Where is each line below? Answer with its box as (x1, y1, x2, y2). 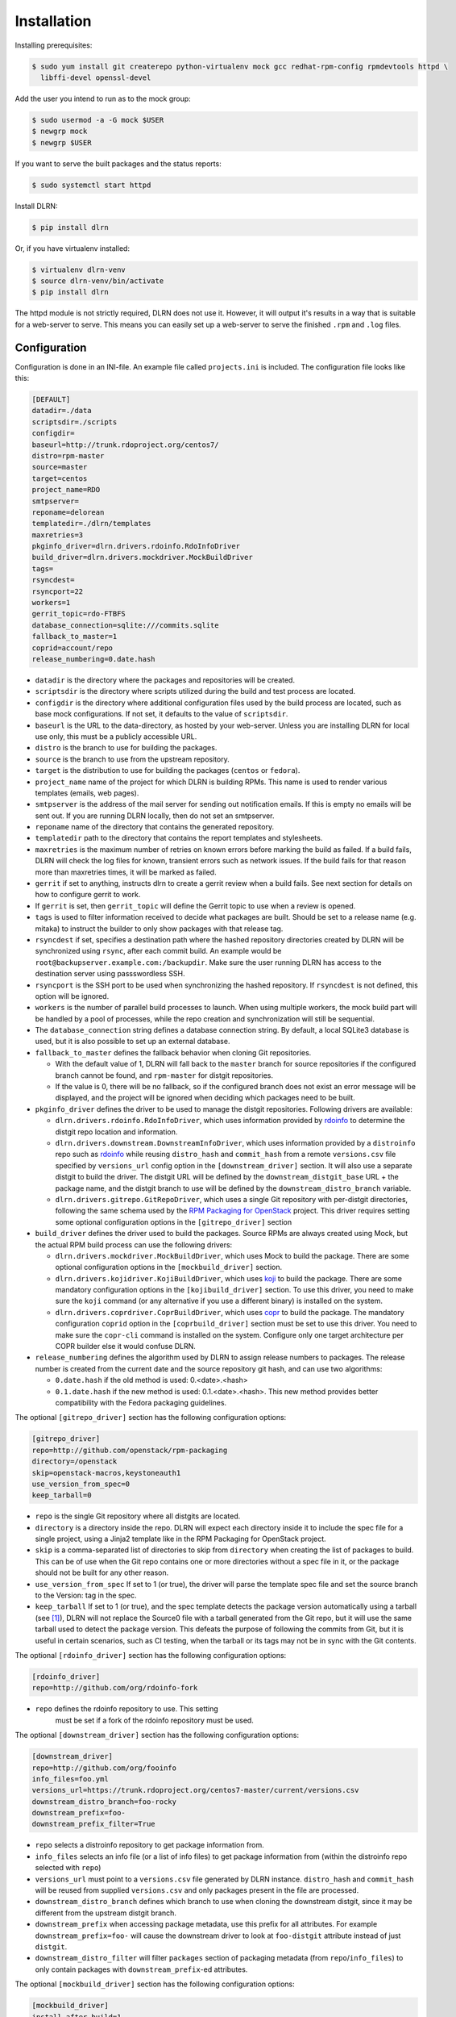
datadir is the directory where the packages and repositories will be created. (35, 674, 296, 685)
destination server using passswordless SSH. (35, 969, 185, 979)
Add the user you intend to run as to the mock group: (15, 94, 191, 103)
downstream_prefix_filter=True (31, 1819, 156, 1829)
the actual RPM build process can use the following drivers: (35, 1239, 233, 1250)
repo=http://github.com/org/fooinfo (31, 1763, 177, 1773)
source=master (31, 462, 88, 472)
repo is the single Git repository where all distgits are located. (35, 1511, 241, 1521)
